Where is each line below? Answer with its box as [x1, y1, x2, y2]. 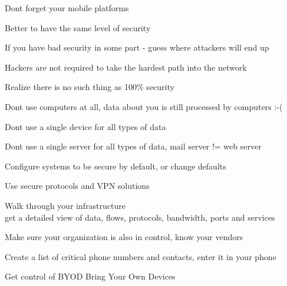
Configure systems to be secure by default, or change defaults [5, 159, 226, 172]
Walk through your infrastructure [5, 199, 126, 211]
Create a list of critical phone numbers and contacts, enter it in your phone [5, 250, 276, 262]
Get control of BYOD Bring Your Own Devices [5, 270, 176, 282]
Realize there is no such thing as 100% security [5, 81, 174, 93]
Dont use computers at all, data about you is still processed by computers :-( [5, 100, 283, 112]
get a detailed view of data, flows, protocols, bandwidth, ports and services [5, 211, 275, 223]
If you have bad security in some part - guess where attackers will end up [5, 41, 269, 54]
